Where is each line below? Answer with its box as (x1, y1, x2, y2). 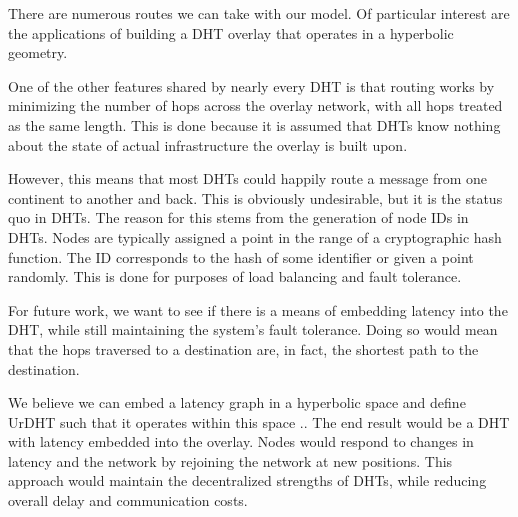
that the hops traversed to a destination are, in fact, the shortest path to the (8, 338, 479, 359)
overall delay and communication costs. (8, 490, 248, 511)
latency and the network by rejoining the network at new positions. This (8, 450, 453, 471)
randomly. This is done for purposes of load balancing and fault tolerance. (8, 266, 462, 287)
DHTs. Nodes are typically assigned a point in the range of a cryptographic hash (8, 226, 502, 247)
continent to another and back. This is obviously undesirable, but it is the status (8, 187, 503, 208)
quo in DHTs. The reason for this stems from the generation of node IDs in (8, 207, 469, 228)
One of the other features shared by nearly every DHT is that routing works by (8, 75, 495, 96)
